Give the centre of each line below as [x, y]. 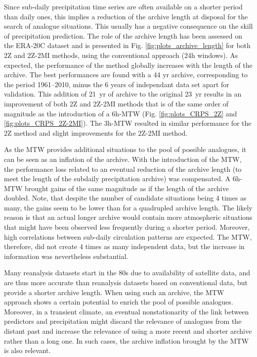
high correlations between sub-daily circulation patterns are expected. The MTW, [128, 236]
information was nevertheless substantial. [66, 256]
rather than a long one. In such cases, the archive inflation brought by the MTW [127, 340]
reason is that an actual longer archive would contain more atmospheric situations [128, 217]
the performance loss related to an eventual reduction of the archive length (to [123, 169]
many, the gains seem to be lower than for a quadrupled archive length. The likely [128, 207]
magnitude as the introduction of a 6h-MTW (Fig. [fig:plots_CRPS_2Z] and [121, 113]
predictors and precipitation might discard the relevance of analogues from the [123, 321]
